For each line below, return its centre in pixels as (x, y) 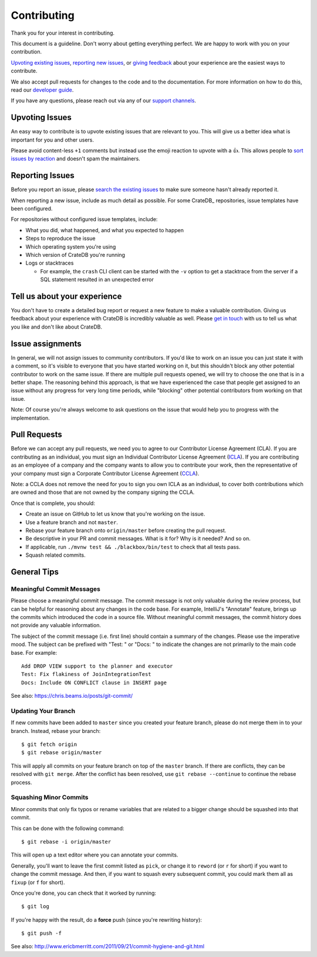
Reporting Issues (43, 175)
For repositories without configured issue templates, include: (84, 219)
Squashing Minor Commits (50, 798)
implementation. (30, 418)
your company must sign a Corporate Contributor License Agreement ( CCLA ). (105, 473)
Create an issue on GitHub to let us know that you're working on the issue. (115, 514)
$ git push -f (41, 933)
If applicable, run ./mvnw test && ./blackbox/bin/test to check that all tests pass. (133, 547)
